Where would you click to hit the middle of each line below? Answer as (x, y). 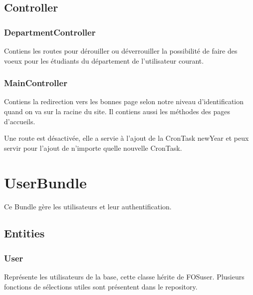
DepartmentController (50, 32)
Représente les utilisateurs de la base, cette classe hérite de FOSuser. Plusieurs (124, 277)
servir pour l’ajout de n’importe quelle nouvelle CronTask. (93, 147)
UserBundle (45, 182)
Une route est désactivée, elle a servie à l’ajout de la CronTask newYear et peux (126, 138)
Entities (24, 233)
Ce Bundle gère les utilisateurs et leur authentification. (88, 206)
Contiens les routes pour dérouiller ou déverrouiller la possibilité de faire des (121, 51)
